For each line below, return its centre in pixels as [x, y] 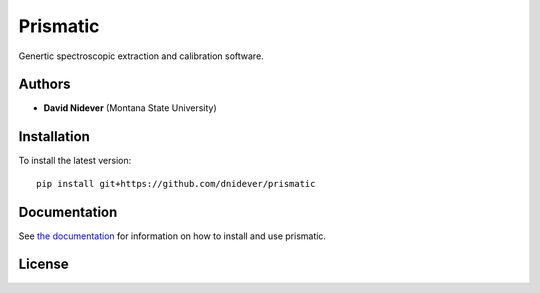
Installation [54, 136]
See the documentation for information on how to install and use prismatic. [172, 236]
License [43, 264]
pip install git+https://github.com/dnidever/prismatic [176, 183]
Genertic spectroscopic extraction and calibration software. [141, 56]
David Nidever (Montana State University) [130, 108]
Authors [44, 84]
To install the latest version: [75, 161]
